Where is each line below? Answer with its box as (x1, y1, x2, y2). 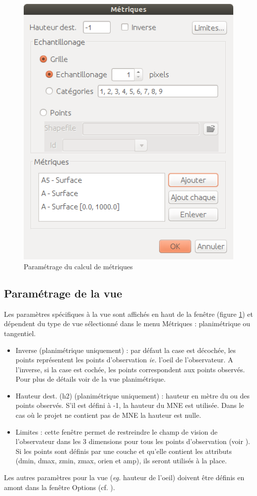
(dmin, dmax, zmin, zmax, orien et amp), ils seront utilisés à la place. (15, 455, 227, 466)
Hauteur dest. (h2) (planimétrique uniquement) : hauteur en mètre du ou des (15, 390, 250, 400)
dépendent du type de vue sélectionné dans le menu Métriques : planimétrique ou (4, 318, 251, 329)
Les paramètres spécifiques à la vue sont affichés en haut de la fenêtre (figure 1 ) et (4, 308, 253, 319)
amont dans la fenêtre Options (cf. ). (4, 482, 115, 492)
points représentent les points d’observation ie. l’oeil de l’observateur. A (15, 354, 233, 365)
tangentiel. (4, 328, 36, 338)
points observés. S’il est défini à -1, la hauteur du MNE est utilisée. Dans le (15, 400, 244, 410)
